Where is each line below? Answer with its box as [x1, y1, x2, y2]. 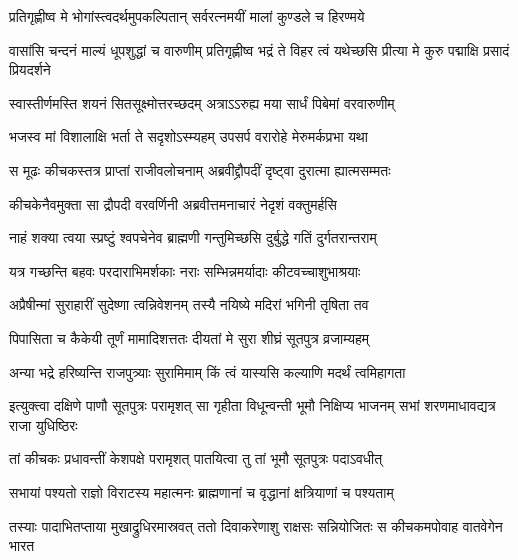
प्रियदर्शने [9, 59, 51, 80]
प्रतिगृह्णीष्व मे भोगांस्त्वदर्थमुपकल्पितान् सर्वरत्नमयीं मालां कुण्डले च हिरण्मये [9, 6, 365, 26]
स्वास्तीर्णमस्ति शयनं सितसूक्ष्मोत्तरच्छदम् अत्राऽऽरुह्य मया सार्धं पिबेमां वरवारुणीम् [9, 92, 395, 113]
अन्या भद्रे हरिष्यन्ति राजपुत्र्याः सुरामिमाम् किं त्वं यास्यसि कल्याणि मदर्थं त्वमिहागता [9, 361, 406, 382]
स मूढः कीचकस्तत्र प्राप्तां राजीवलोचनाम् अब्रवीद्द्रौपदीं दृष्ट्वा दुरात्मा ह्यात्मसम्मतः [9, 159, 391, 180]
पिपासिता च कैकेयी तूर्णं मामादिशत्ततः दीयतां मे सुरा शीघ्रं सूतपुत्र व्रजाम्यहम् [9, 327, 370, 348]
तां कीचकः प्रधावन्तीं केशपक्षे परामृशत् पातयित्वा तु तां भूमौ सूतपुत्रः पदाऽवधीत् [9, 448, 383, 469]
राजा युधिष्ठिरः [9, 414, 78, 435]
